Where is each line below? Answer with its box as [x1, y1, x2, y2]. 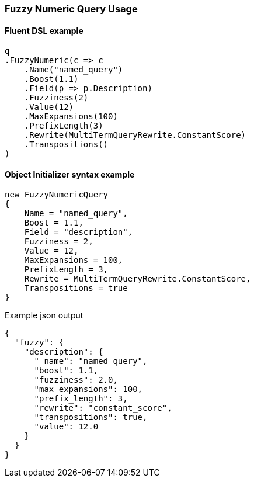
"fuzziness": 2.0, [34, 375, 118, 385]
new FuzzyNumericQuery [5, 190, 109, 200]
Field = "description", [24, 227, 133, 237]
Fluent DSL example [5, 25, 83, 36]
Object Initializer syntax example [5, 169, 135, 179]
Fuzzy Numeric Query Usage [5, 3, 138, 15]
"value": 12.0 [34, 422, 99, 432]
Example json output [5, 310, 83, 321]
